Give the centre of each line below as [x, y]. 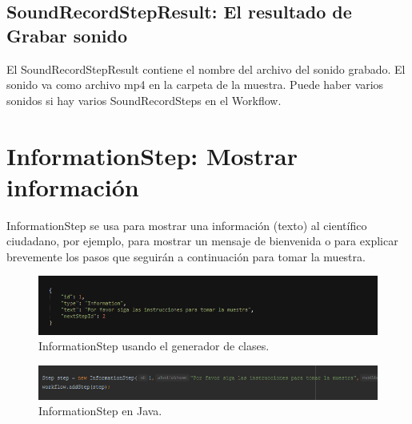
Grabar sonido [67, 35]
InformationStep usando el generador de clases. [154, 346]
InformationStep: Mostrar [152, 155]
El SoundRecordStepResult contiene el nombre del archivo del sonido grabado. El [206, 69]
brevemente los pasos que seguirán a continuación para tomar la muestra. [186, 256]
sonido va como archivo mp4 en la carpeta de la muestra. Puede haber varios [195, 85]
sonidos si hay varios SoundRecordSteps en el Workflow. [144, 100]
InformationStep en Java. [100, 411]
